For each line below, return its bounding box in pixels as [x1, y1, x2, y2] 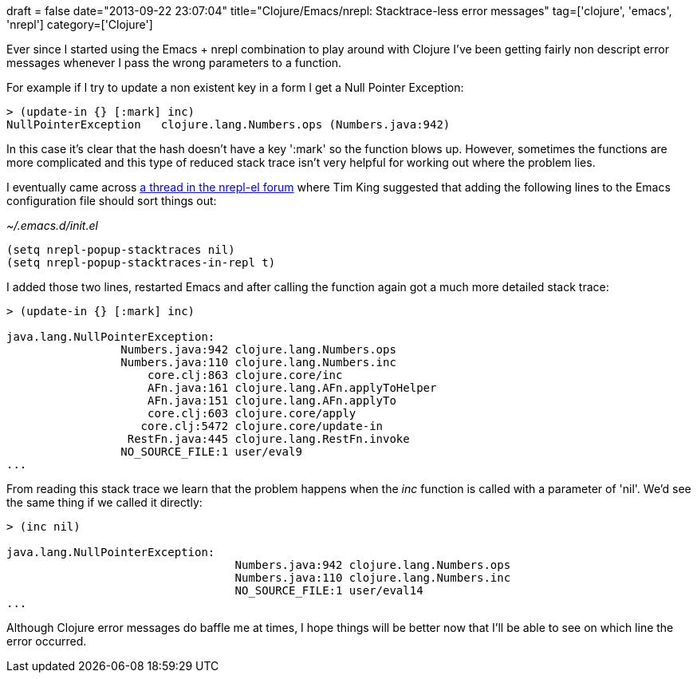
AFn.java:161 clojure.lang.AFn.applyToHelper [148, 381, 437, 394]
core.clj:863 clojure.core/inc [148, 369, 343, 381]
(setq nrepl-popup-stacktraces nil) [6, 243, 235, 256]
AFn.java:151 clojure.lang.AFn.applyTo [148, 394, 396, 407]
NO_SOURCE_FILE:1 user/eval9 [120, 445, 302, 458]
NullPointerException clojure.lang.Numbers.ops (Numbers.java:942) [6, 118, 451, 131]
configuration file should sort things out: [6, 194, 217, 207]
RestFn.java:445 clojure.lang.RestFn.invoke [127, 432, 410, 445]
